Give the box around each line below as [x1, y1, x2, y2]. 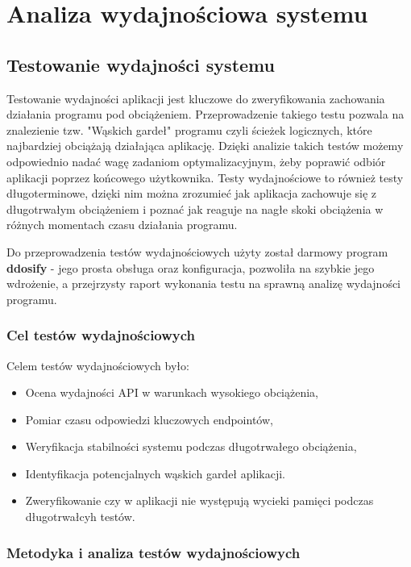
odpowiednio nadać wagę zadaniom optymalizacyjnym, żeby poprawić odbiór [6, 152, 386, 169]
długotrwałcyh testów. [25, 508, 135, 525]
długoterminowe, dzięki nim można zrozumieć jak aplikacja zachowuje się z [6, 185, 377, 202]
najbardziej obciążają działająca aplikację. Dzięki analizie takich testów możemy [6, 137, 404, 154]
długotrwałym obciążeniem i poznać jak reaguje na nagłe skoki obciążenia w [6, 200, 384, 217]
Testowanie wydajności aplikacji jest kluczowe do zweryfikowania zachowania [6, 90, 385, 106]
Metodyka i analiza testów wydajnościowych [6, 542, 301, 562]
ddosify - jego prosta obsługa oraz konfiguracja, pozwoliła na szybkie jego [6, 259, 375, 276]
